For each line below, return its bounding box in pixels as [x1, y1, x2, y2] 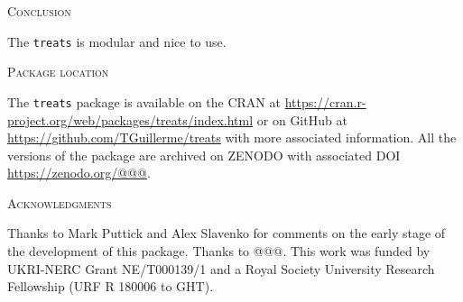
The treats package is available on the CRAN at [7, 92, 281, 111]
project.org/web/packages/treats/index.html [7, 110, 254, 129]
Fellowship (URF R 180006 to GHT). [7, 277, 214, 296]
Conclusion [7, 2, 71, 20]
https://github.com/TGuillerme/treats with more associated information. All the [7, 128, 457, 147]
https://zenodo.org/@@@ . [7, 163, 151, 182]
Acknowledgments [7, 193, 112, 212]
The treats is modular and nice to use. [7, 32, 227, 50]
